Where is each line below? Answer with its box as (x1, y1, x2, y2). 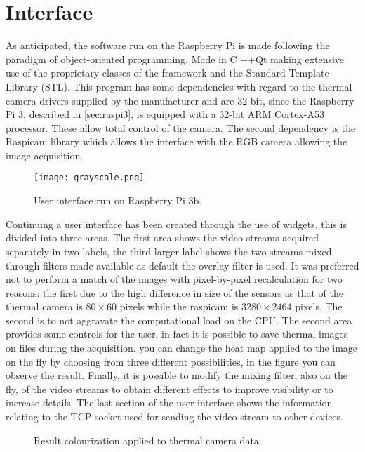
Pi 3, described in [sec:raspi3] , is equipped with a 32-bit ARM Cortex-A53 (6, 107, 324, 121)
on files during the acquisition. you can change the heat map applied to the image (6, 340, 358, 355)
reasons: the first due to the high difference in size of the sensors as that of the (6, 285, 343, 300)
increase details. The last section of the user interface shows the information (6, 395, 333, 410)
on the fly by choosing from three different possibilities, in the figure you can (6, 354, 336, 368)
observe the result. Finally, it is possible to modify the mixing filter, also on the (6, 368, 347, 383)
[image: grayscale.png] (34, 173, 145, 183)
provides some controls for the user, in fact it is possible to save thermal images (6, 326, 348, 341)
